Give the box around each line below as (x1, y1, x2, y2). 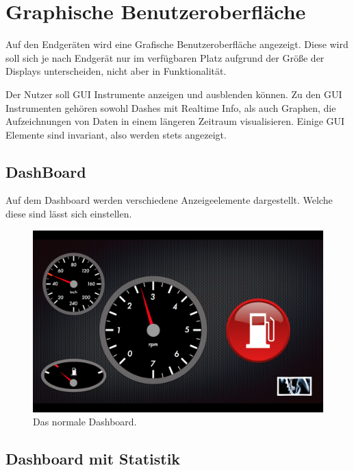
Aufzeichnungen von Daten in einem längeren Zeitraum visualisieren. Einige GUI (5, 114, 345, 128)
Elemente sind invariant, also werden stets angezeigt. (5, 127, 227, 141)
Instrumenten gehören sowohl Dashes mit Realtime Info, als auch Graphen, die (5, 100, 336, 115)
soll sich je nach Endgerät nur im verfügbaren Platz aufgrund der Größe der (5, 50, 325, 64)
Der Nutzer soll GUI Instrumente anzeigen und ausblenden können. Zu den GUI (5, 86, 342, 101)
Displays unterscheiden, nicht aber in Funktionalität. (5, 64, 227, 78)
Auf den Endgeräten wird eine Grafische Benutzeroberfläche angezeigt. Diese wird (5, 37, 349, 51)
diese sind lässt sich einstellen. (5, 207, 132, 221)
